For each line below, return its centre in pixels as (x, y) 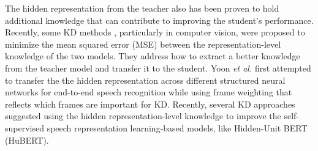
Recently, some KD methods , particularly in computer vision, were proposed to (155, 32)
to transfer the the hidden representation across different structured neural (145, 80)
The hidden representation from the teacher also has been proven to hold (142, 8)
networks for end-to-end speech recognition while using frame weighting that (149, 92)
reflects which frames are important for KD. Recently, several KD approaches (150, 104)
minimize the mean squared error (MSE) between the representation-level (143, 44)
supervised (25, 127)
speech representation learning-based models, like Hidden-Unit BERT (177, 127)
